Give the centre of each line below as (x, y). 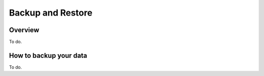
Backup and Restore (51, 13)
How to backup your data (48, 55)
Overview (24, 30)
